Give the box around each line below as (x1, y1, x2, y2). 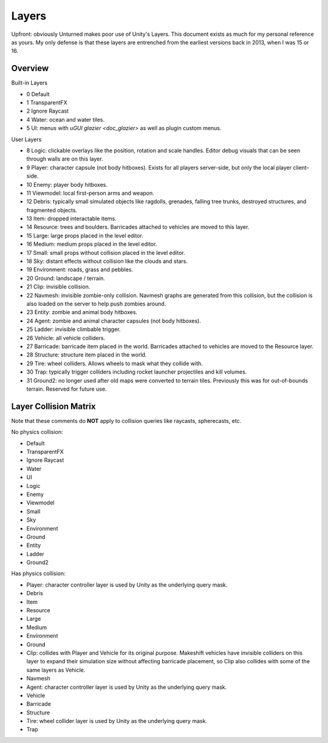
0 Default (26, 90, 50, 97)
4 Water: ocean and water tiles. (26, 116, 105, 123)
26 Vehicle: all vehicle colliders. (26, 334, 106, 341)
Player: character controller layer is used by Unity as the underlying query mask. (26, 581, 228, 588)
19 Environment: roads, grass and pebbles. (26, 266, 134, 273)
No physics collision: (11, 428, 63, 436)
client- (292, 164, 309, 171)
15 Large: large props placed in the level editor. (26, 232, 144, 239)
